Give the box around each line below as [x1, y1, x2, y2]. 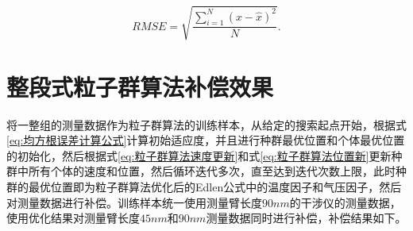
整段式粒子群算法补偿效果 [6, 70, 274, 102]
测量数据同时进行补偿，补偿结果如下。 [206, 210, 407, 226]
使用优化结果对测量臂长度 [6, 210, 140, 226]
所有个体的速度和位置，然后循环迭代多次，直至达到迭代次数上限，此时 [28, 163, 396, 179]
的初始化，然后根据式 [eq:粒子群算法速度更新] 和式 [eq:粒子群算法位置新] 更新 [6, 147, 392, 164]
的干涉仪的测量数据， [289, 194, 401, 210]
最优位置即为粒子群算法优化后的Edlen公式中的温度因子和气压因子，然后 [28, 179, 402, 195]
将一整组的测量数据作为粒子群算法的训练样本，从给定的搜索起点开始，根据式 [6, 116, 407, 133]
